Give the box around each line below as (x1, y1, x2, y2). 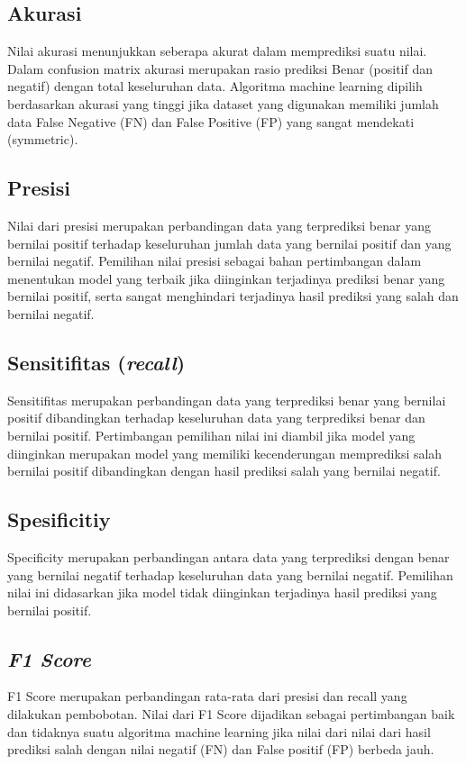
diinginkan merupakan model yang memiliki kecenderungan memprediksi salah (7, 443, 443, 462)
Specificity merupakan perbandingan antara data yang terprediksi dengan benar (7, 547, 450, 566)
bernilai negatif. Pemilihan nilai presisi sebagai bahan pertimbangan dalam (7, 251, 422, 270)
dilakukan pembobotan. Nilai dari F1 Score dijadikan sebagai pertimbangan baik (7, 705, 455, 724)
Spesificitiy (7, 505, 111, 533)
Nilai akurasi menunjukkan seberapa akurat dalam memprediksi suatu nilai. (7, 41, 427, 60)
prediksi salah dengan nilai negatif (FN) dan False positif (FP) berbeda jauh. (7, 740, 434, 759)
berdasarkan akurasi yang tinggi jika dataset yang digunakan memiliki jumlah (7, 94, 439, 113)
